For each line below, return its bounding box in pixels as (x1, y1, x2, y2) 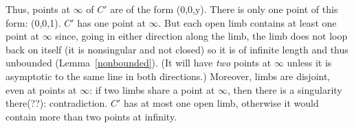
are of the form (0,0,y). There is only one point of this (110, 2, 338, 16)
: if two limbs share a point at (89, 82, 215, 97)
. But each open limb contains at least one (158, 15, 337, 29)
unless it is (287, 55, 332, 70)
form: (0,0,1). (5, 15, 61, 29)
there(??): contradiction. (5, 96, 108, 110)
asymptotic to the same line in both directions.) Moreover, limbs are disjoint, (5, 68, 331, 83)
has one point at (77, 15, 146, 29)
